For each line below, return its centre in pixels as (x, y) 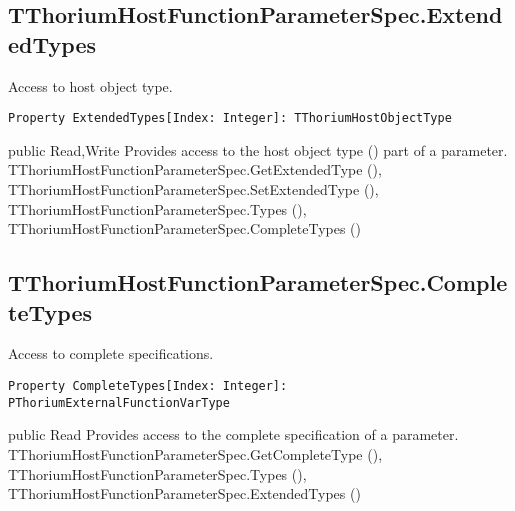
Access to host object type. (90, 85)
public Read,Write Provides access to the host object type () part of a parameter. (258, 149)
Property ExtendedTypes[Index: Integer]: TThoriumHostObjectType (230, 118)
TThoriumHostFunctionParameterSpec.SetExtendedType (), (193, 189)
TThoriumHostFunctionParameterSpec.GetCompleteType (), (195, 453)
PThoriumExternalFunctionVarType (119, 402)
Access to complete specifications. (111, 353)
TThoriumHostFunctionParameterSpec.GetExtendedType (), (195, 169)
